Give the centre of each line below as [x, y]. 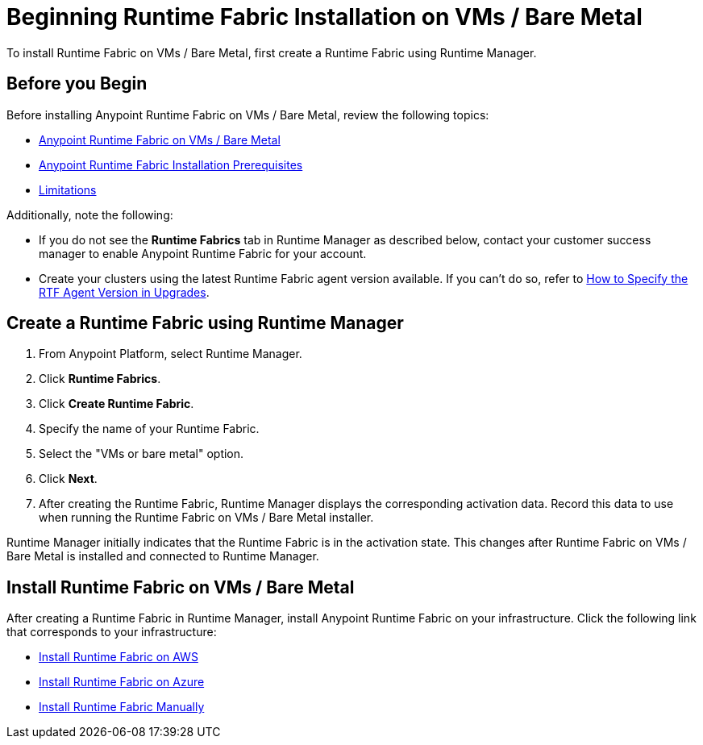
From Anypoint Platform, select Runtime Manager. [171, 354]
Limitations [68, 189]
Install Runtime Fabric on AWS [119, 657]
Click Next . [68, 479]
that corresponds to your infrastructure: [112, 632]
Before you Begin [77, 84]
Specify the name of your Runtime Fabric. [149, 429]
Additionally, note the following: [90, 214]
